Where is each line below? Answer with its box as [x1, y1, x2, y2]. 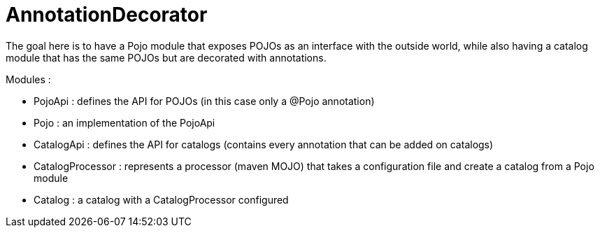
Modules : [6, 73, 51, 85]
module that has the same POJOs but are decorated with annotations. [6, 51, 327, 64]
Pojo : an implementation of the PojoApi [34, 116, 215, 129]
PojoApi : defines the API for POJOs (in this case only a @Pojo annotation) [34, 94, 375, 107]
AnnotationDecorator [6, 3, 208, 27]
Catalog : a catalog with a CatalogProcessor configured [34, 193, 289, 206]
